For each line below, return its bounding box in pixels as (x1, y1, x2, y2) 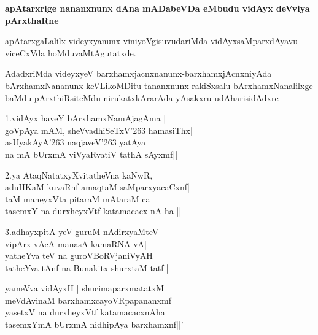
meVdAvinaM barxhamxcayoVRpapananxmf (5, 293, 171, 306)
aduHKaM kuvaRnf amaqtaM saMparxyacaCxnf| (5, 180, 190, 193)
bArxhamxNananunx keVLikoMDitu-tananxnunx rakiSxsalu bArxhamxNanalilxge (5, 79, 313, 91)
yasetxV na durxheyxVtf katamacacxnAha (5, 306, 165, 318)
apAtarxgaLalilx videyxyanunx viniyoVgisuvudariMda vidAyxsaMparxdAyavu (5, 34, 298, 47)
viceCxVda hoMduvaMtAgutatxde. (5, 46, 136, 59)
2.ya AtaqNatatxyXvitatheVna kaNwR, (5, 168, 153, 181)
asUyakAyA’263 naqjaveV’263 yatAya (5, 136, 146, 148)
